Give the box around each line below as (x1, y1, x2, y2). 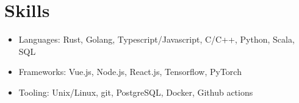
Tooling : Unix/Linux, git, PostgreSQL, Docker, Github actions (18, 85, 253, 98)
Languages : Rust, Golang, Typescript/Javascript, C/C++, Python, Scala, (18, 33, 295, 46)
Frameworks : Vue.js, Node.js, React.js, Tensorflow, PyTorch (18, 65, 242, 78)
